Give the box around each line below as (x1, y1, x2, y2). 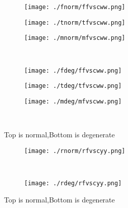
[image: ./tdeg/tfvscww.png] (24, 82, 122, 90)
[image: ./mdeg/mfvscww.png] (24, 97, 122, 105)
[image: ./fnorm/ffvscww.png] (24, 4, 125, 11)
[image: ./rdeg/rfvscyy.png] (24, 179, 122, 187)
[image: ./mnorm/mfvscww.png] (24, 34, 125, 42)
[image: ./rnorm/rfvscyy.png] (24, 147, 125, 154)
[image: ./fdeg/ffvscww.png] (24, 67, 122, 74)
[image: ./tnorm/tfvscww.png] (24, 19, 125, 26)
